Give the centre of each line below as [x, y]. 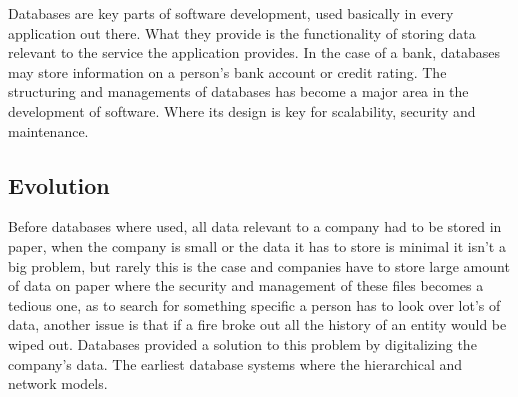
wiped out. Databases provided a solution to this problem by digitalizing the [242, 343]
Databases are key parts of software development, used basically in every [231, 13]
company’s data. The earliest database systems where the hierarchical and [235, 363]
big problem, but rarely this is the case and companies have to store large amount [259, 265]
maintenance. [48, 130]
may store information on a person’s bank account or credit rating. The [227, 71]
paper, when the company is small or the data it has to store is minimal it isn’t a [257, 245]
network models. [58, 383]
